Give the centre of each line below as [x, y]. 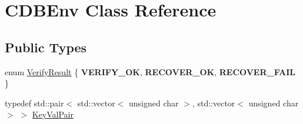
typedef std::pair [34, 103]
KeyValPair [53, 114]
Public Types [46, 47]
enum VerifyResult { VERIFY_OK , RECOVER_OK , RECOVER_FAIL [150, 71]
